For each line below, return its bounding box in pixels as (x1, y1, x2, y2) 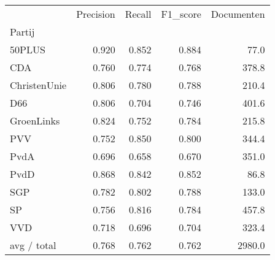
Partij (10, 25, 35, 39)
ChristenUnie (10, 78, 67, 92)
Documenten (211, 7, 265, 21)
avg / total (10, 238, 56, 252)
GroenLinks (10, 113, 60, 128)
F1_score (161, 7, 201, 21)
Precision (76, 7, 115, 21)
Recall (125, 7, 152, 21)
